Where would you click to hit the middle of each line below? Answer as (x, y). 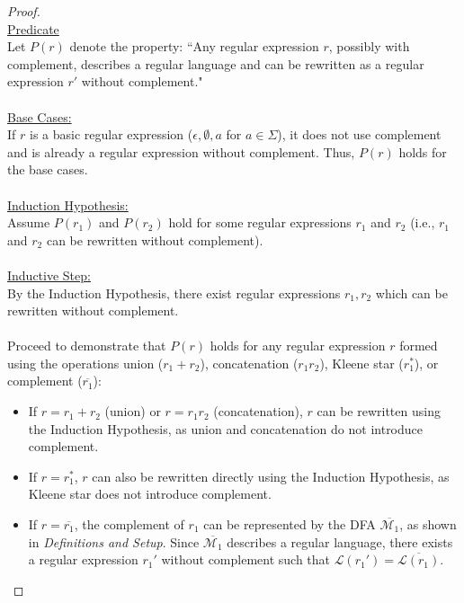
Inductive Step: (49, 275)
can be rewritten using (379, 411)
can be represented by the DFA (290, 524)
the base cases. (48, 169)
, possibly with (369, 46)
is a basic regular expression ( (111, 134)
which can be (411, 293)
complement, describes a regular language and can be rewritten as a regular (216, 63)
